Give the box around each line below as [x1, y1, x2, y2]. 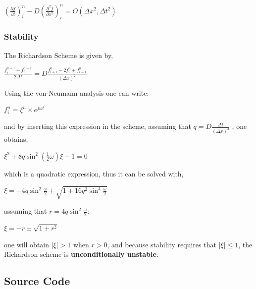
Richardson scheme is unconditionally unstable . [4, 249, 158, 259]
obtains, [4, 133, 28, 144]
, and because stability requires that [107, 239, 216, 249]
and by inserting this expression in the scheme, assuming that [4, 121, 191, 131]
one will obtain [4, 239, 50, 249]
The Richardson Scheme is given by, [4, 50, 113, 60]
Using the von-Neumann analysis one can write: [4, 87, 149, 98]
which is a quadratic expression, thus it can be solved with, [4, 168, 184, 178]
